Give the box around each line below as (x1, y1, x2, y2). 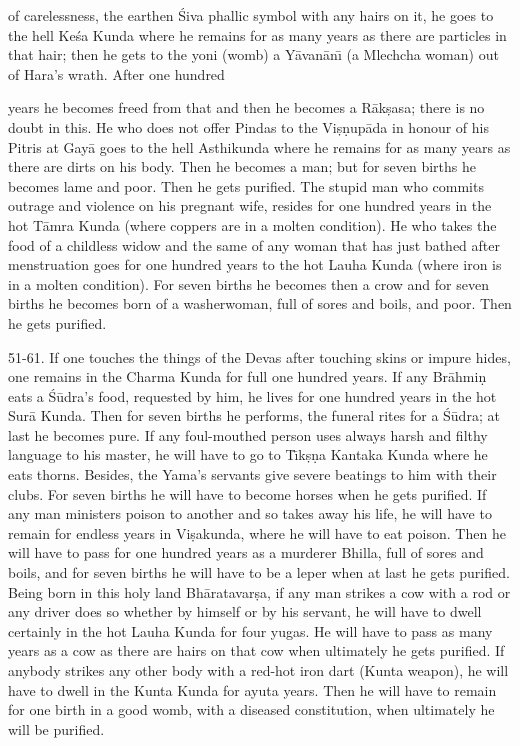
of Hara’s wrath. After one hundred (8, 63, 225, 84)
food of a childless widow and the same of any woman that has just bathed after (8, 234, 500, 255)
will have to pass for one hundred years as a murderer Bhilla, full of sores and (8, 542, 484, 563)
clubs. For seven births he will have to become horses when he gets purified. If (8, 483, 487, 504)
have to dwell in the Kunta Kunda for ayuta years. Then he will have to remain (8, 679, 497, 700)
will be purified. (8, 718, 105, 739)
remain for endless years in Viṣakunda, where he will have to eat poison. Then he (8, 522, 506, 543)
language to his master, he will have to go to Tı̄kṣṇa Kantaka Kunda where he (8, 444, 488, 465)
